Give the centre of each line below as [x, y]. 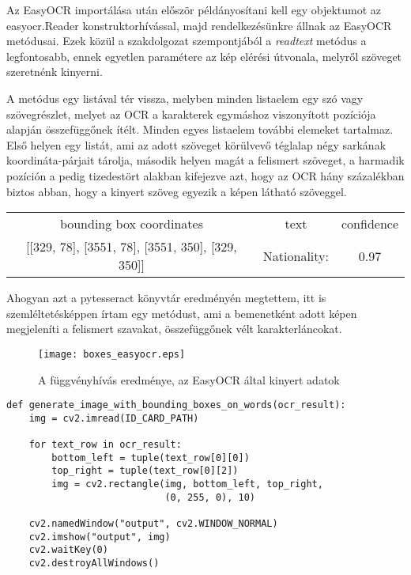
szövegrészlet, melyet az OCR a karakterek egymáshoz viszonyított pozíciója [191, 113]
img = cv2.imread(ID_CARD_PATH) [114, 418]
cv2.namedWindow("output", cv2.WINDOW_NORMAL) [153, 524]
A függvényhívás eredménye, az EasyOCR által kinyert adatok [189, 379]
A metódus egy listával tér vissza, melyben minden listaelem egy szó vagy [185, 98]
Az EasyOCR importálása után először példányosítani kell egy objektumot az [194, 9]
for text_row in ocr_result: [105, 445]
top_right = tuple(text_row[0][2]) [145, 471]
